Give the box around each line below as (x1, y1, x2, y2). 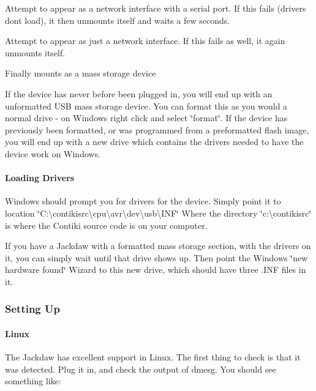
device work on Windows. (5, 147, 101, 160)
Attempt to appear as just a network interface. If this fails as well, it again (5, 34, 285, 47)
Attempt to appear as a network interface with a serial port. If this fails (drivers (5, 2, 306, 14)
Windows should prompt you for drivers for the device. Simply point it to (5, 195, 281, 207)
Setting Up (5, 301, 60, 316)
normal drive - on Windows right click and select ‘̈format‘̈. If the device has (5, 111, 288, 124)
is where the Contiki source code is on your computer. (5, 218, 208, 231)
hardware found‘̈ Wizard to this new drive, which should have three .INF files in (5, 263, 306, 276)
